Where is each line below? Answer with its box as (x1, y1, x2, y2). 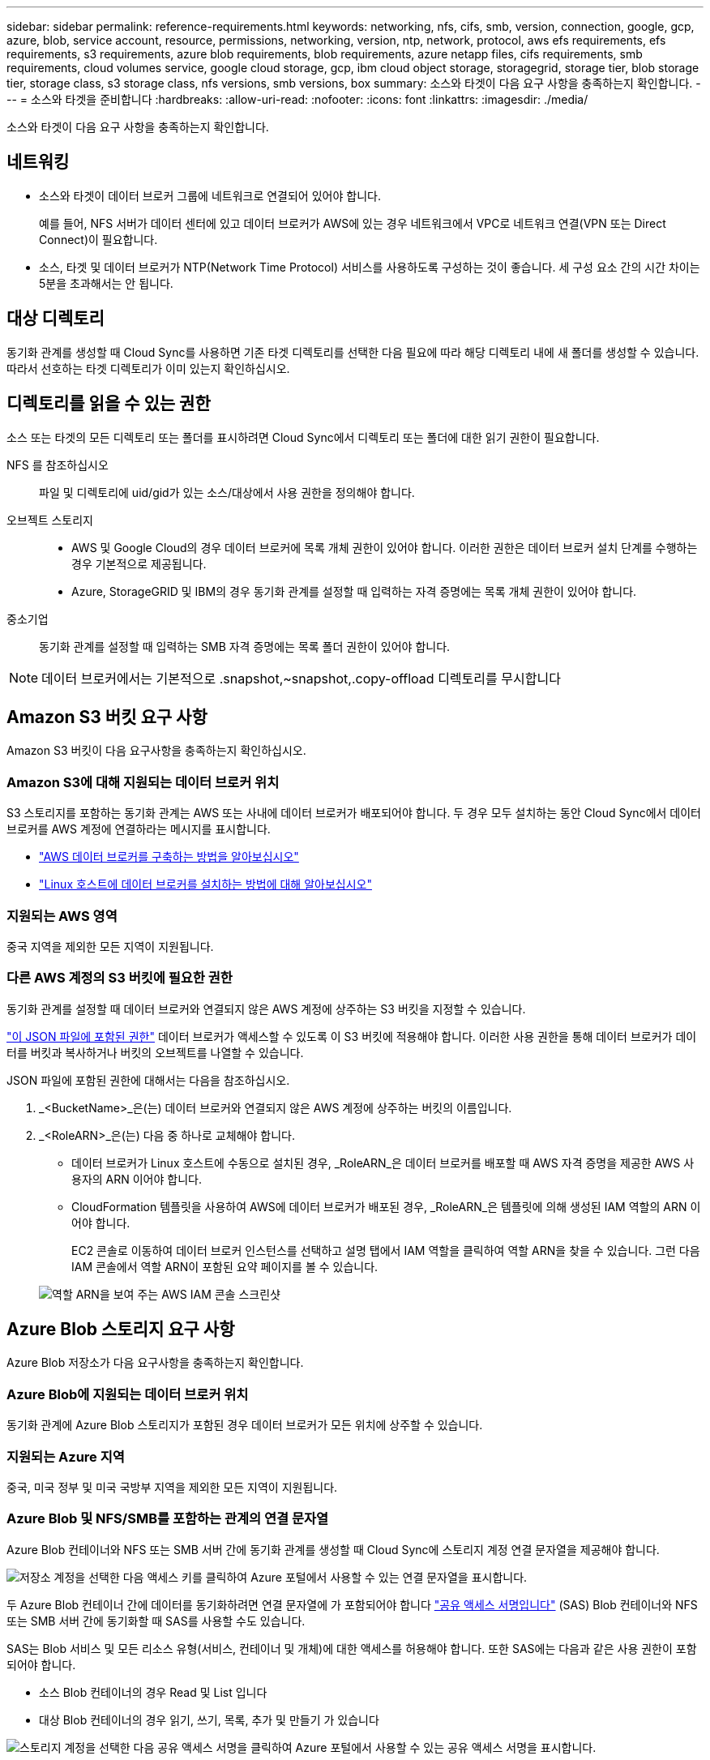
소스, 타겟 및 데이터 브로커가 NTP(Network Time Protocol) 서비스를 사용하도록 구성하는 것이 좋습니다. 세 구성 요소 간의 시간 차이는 (39, 259, 700, 274)
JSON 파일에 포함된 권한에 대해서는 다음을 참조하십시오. (6, 1073, 290, 1087)
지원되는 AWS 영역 (6, 907, 118, 924)
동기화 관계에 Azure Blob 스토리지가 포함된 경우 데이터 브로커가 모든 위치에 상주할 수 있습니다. (6, 1418, 483, 1432)
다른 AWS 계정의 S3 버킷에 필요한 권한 (6, 970, 233, 987)
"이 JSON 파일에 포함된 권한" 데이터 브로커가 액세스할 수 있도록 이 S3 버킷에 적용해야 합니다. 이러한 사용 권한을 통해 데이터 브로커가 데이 (6, 1029, 697, 1043)
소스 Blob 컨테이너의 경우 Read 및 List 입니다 (39, 1685, 267, 1699)
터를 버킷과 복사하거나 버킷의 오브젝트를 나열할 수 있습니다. (6, 1045, 304, 1060)
